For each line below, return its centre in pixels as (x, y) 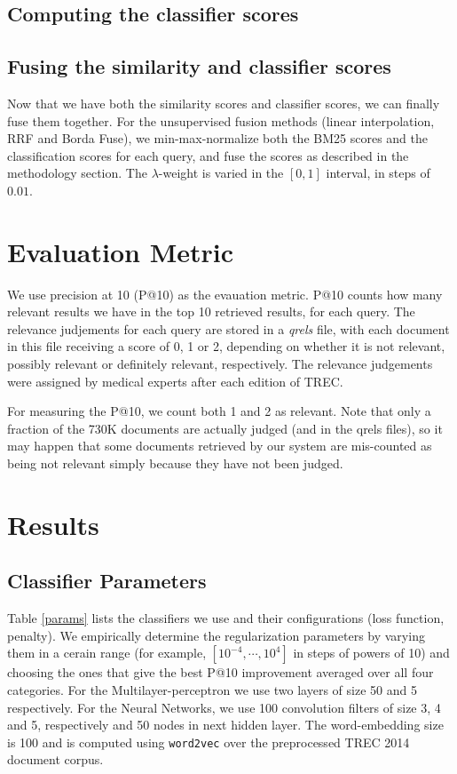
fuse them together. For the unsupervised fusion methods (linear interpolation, (221, 120)
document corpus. (55, 759)
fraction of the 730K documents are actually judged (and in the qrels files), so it (225, 428)
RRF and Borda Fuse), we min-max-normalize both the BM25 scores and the (217, 138)
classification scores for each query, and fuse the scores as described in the (208, 155)
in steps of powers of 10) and (371, 653)
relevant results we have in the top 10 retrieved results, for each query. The (211, 311)
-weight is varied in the (221, 173)
